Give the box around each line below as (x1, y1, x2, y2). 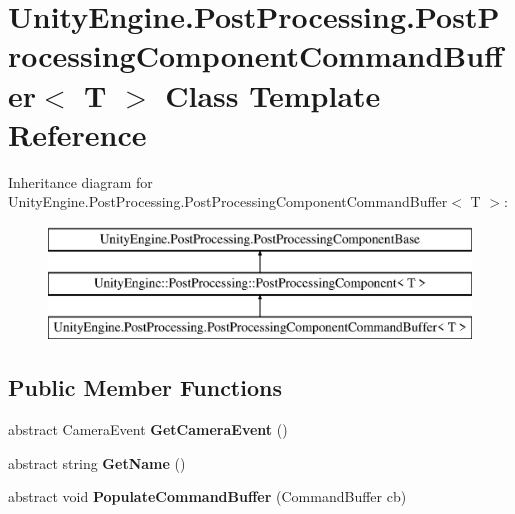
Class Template (165, 74, 381, 115)
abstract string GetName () (8, 452, 186, 473)
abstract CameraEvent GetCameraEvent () (8, 419, 288, 440)
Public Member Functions (8, 372, 282, 403)
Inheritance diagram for (8, 171, 153, 192)
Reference (8, 113, 147, 154)
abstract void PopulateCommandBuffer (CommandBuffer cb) (8, 486, 407, 507)
